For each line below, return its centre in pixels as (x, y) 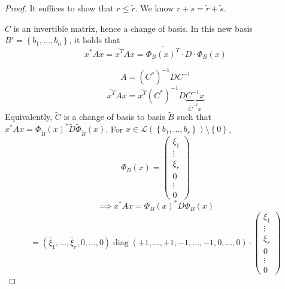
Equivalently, (29, 117)
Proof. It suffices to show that (59, 8)
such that (194, 117)
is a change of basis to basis (114, 117)
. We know (154, 8)
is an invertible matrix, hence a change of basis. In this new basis (133, 28)
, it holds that (95, 40)
